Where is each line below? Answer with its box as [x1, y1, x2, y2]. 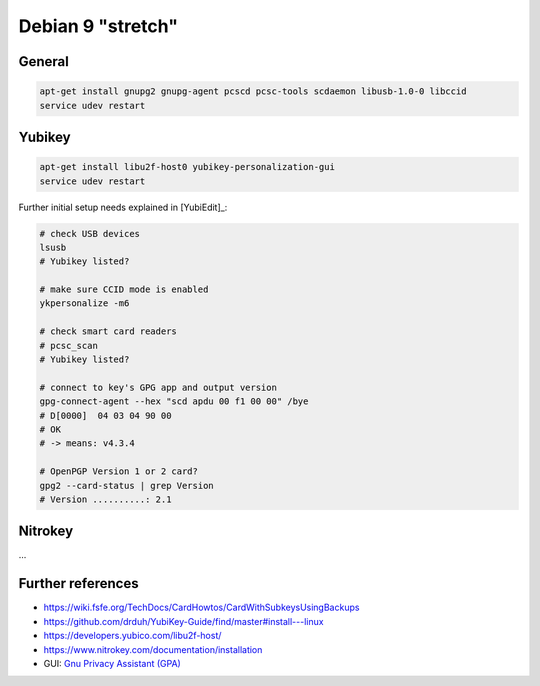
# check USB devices [39, 228, 140, 239]
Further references [18, 575, 139, 592]
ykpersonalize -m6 [39, 298, 130, 309]
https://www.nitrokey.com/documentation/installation [43, 643, 263, 655]
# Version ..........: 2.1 [39, 493, 172, 505]
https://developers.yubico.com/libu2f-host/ [43, 630, 222, 642]
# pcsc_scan [39, 340, 99, 351]
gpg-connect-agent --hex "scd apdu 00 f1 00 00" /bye [39, 396, 309, 407]
